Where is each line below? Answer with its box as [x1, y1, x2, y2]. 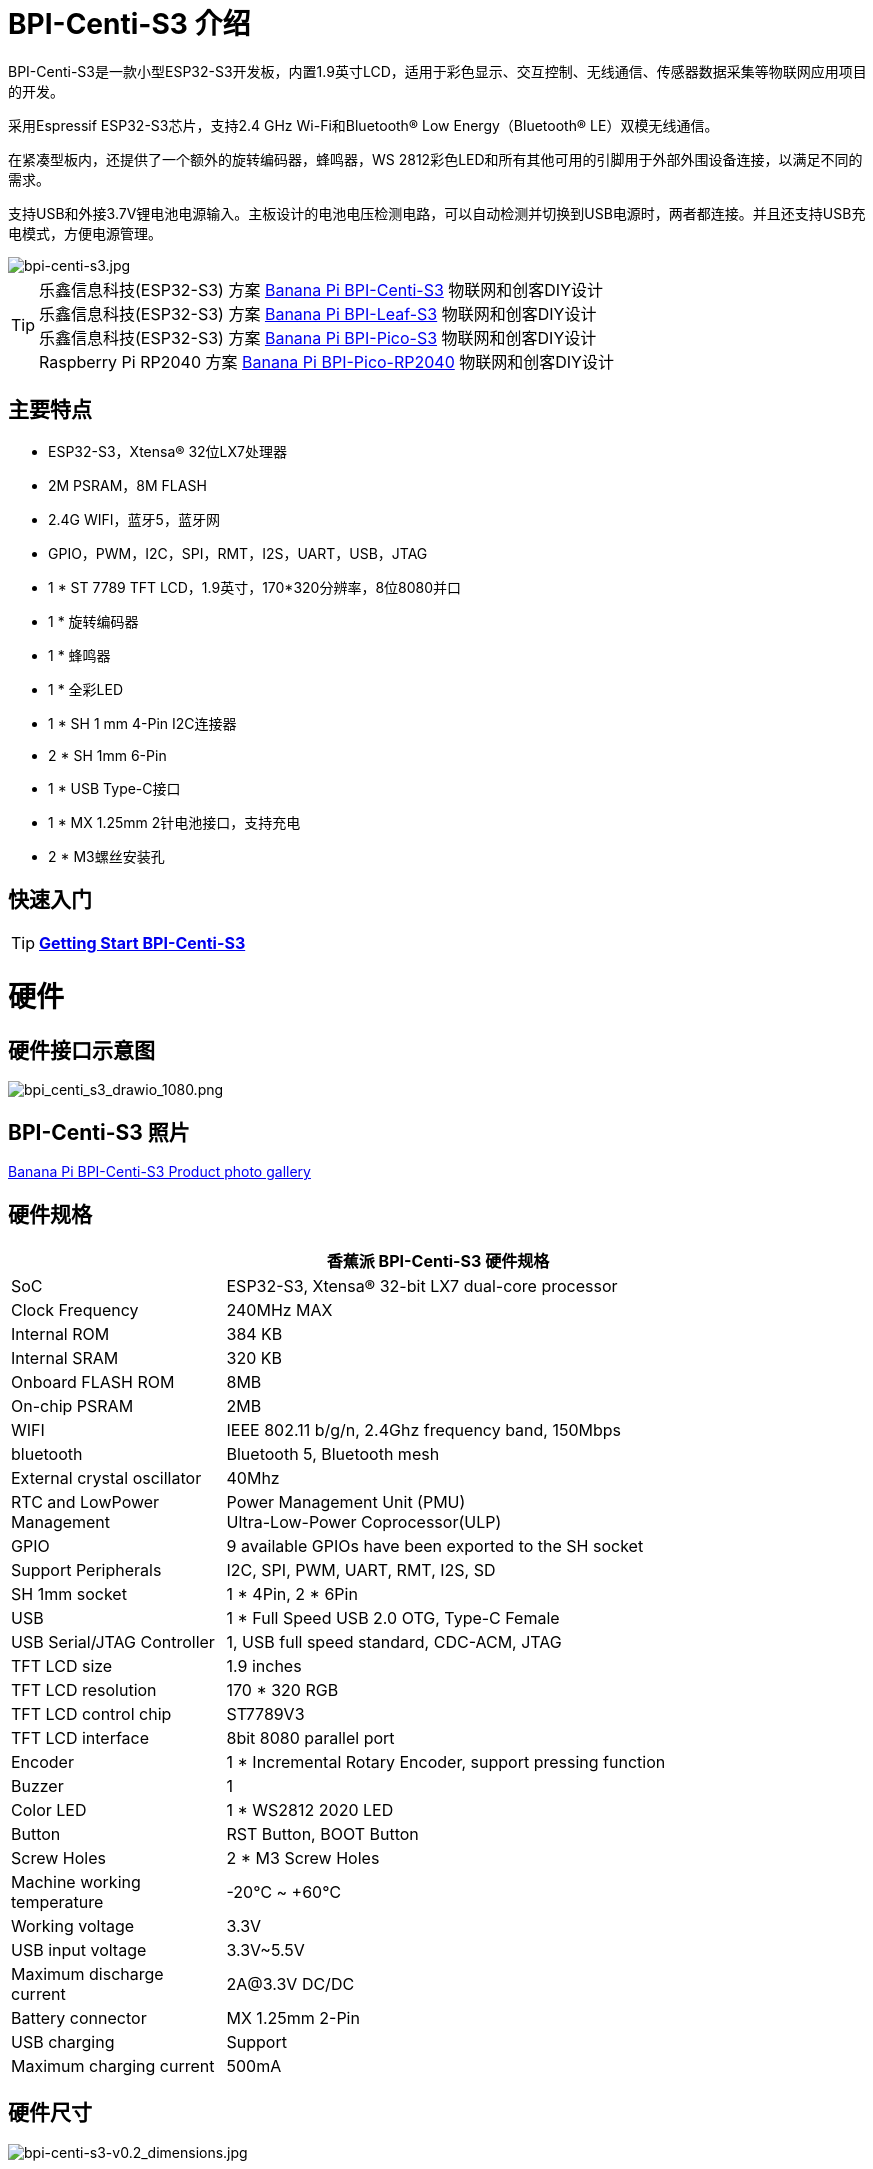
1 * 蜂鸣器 [48, 646, 111, 664]
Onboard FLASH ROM [11, 1372, 175, 1393]
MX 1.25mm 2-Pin [226, 2008, 360, 2029]
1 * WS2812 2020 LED [226, 1800, 394, 1821]
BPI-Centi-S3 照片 [8, 1119, 190, 1145]
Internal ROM [11, 1324, 110, 1345]
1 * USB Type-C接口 [48, 779, 181, 797]
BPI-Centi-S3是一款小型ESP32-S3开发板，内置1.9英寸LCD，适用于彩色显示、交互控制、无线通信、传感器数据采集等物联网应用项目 [8, 62, 867, 80]
